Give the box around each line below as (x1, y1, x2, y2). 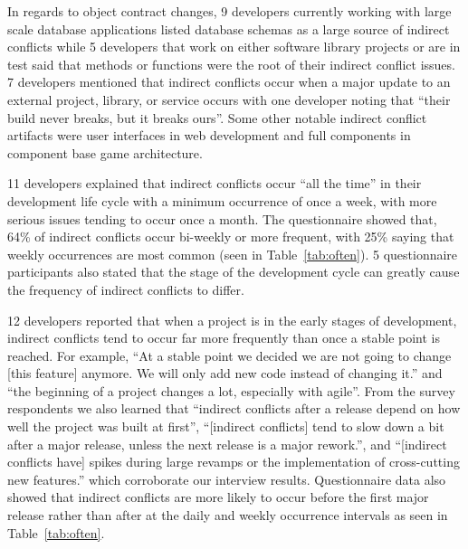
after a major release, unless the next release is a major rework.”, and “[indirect (7, 434, 447, 453)
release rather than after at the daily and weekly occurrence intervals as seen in (7, 506, 448, 525)
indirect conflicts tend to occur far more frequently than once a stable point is (7, 328, 440, 347)
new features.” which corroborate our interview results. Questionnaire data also (7, 469, 446, 488)
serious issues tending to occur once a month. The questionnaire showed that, (7, 209, 437, 228)
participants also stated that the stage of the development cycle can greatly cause (7, 262, 460, 281)
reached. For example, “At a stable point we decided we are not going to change (7, 345, 452, 364)
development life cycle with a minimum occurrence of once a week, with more (7, 191, 437, 210)
